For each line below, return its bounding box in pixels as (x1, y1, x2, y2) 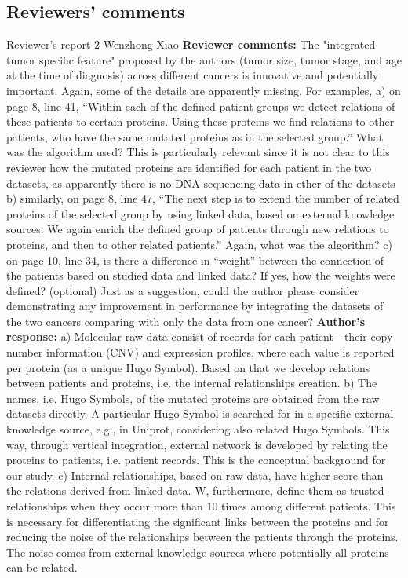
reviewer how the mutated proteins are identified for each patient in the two (6, 159, 372, 175)
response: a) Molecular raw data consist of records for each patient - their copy (6, 328, 393, 345)
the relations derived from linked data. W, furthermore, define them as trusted (6, 482, 384, 499)
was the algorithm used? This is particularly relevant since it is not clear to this (6, 144, 390, 160)
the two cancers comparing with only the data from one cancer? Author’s (6, 313, 366, 329)
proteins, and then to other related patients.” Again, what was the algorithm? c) (6, 236, 392, 252)
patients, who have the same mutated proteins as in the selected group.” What (6, 128, 384, 144)
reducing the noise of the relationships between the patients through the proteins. (6, 529, 399, 545)
